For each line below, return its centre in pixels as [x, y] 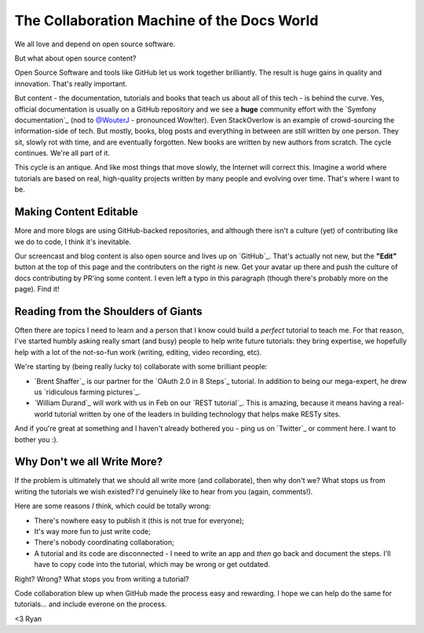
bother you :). [37, 439]
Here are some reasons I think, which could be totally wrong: [113, 506]
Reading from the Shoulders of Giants [109, 311]
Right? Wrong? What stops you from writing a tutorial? [102, 579]
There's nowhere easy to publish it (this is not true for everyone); [139, 520]
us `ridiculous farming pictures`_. [87, 392]
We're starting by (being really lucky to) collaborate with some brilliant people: [141, 367]
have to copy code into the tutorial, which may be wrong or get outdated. [152, 565]
